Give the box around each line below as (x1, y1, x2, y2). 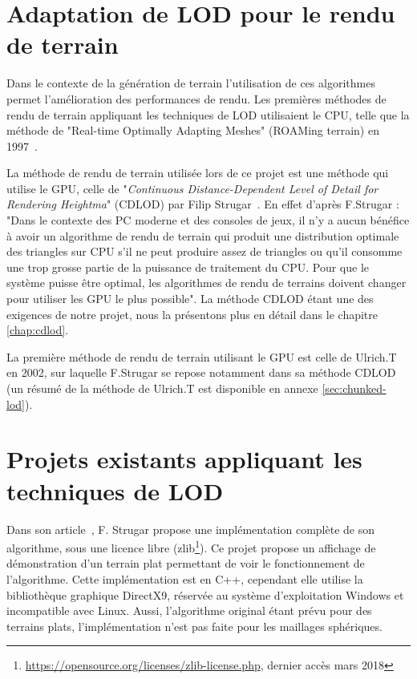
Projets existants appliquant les (6, 443, 362, 475)
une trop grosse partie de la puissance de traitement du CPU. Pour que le (6, 258, 369, 275)
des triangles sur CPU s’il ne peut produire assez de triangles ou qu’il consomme (6, 243, 403, 260)
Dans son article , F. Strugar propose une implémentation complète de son (6, 520, 374, 537)
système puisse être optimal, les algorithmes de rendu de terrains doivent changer (6, 274, 407, 291)
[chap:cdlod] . (6, 321, 69, 338)
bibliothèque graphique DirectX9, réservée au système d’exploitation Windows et (6, 586, 404, 603)
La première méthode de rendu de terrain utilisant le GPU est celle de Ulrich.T (6, 348, 397, 365)
